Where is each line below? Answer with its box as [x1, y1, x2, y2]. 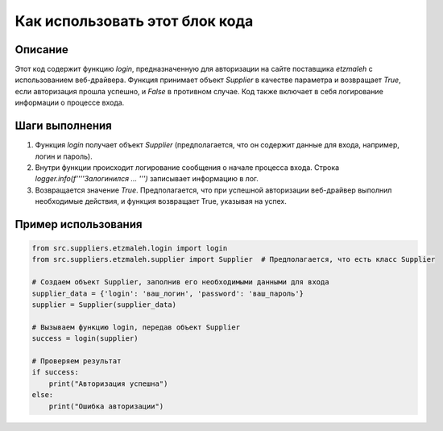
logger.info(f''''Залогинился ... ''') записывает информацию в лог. [35, 174, 259, 184]
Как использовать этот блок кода [14, 12, 254, 30]
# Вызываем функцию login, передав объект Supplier [31, 322, 241, 332]
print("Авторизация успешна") [48, 379, 168, 388]
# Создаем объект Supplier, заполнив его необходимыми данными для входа [31, 278, 329, 287]
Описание [14, 43, 68, 56]
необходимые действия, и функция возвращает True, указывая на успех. [35, 197, 288, 206]
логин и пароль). [35, 151, 93, 161]
